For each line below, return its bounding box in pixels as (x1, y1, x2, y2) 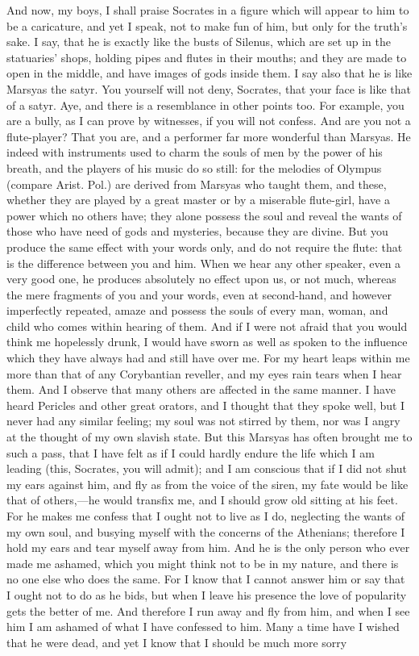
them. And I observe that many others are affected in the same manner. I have (6, 381, 396, 398)
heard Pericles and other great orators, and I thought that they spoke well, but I (6, 396, 405, 413)
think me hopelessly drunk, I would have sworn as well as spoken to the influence (6, 333, 408, 350)
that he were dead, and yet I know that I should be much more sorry (6, 633, 347, 650)
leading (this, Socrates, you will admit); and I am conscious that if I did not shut (6, 460, 408, 477)
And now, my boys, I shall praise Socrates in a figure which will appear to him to (6, 2, 409, 18)
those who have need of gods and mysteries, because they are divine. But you (6, 223, 388, 240)
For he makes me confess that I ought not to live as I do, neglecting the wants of (6, 508, 405, 524)
